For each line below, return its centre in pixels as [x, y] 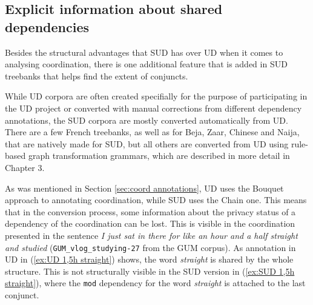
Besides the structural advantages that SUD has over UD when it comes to [144, 52]
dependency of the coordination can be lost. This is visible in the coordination [150, 223]
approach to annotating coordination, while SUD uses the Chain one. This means [156, 200]
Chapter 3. [25, 167]
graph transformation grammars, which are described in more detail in [159, 156]
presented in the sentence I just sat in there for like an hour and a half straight [151, 235]
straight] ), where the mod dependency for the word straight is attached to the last [155, 283]
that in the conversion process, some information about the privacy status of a [150, 211]
